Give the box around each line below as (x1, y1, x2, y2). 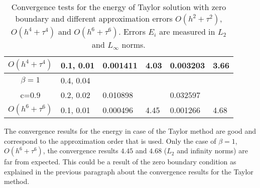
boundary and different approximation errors (15, 13, 173, 24)
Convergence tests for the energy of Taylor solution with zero (11, 1, 226, 13)
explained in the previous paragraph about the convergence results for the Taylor (4, 166, 253, 176)
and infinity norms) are (177, 145, 248, 156)
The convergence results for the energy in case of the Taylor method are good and (4, 126, 256, 136)
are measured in (159, 26, 215, 37)
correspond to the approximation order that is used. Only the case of (4, 135, 216, 146)
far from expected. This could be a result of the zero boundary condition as (4, 156, 236, 167)
